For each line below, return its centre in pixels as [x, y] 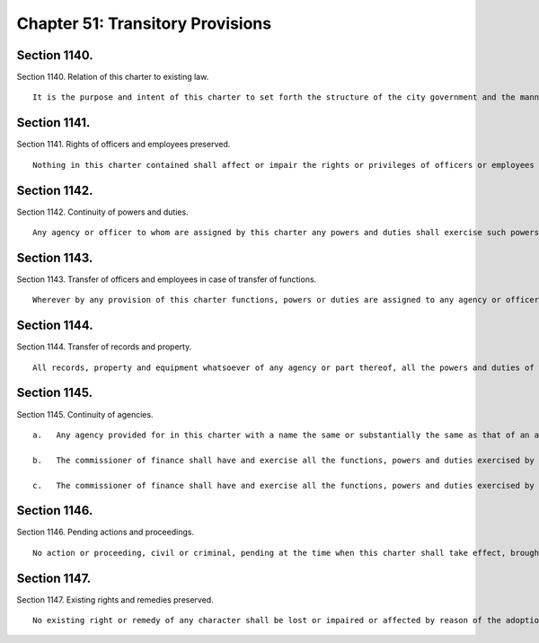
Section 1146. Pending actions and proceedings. [106, 532]
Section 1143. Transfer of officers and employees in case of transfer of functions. [167, 279]
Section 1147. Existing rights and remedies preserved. [115, 599]
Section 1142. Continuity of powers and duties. [102, 212]
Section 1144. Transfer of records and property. [104, 347]
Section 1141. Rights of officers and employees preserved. [124, 145]
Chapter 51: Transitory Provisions [144, 23]
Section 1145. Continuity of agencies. [85, 414]
